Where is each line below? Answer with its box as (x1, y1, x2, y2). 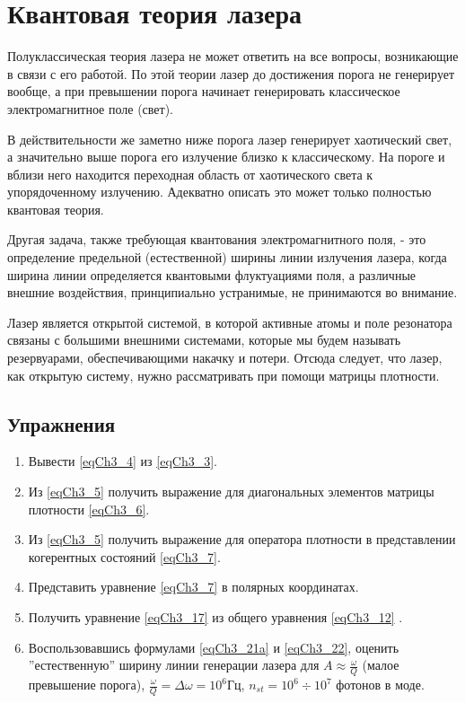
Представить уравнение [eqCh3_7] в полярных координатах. (28, 577, 359, 596)
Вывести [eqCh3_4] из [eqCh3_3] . (28, 452, 217, 470)
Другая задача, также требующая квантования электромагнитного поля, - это (7, 230, 426, 249)
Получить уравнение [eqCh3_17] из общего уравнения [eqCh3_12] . (28, 607, 403, 626)
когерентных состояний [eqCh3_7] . (28, 547, 221, 566)
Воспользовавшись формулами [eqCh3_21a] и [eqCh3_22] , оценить (28, 637, 399, 656)
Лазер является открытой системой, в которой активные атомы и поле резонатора (7, 312, 452, 331)
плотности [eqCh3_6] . (28, 499, 150, 518)
